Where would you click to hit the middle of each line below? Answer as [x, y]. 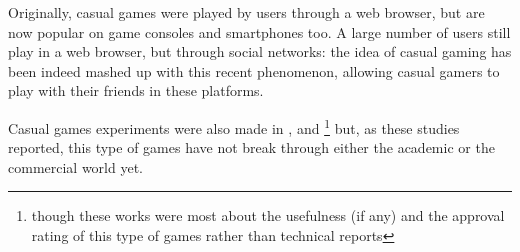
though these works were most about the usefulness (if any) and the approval [268, 215]
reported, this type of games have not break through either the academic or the [251, 147]
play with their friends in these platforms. [136, 90]
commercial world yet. [76, 166]
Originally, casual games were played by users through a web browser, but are [246, 12]
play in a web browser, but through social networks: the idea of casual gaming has [260, 51]
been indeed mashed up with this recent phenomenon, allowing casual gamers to [254, 70]
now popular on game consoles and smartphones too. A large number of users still [259, 31]
